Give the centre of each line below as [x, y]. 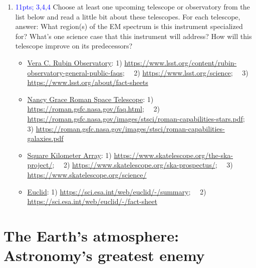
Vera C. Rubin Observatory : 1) [75, 62]
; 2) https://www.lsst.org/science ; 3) [185, 72]
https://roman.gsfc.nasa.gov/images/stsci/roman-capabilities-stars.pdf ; [136, 118]
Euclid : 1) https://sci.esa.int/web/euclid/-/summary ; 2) [117, 191]
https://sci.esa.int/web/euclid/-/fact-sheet [92, 201]
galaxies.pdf [45, 138]
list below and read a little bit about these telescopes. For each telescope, [128, 16]
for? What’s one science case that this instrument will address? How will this [134, 36]
